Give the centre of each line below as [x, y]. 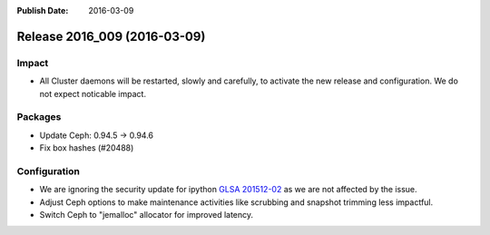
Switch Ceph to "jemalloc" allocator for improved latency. [147, 215]
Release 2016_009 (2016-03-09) [111, 36]
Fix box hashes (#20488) [87, 148]
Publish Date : [43, 10]
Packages [39, 117]
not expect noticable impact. [93, 93]
